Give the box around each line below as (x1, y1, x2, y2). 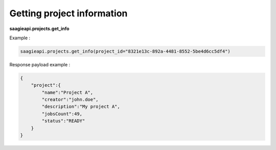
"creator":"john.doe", (41, 97, 99, 103)
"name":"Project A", (41, 89, 94, 95)
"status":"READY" (41, 118, 85, 124)
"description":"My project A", (41, 104, 120, 110)
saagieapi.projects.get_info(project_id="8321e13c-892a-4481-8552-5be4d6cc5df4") (20, 48, 231, 54)
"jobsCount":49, (41, 111, 83, 117)
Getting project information (9, 8, 128, 19)
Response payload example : (9, 61, 71, 67)
